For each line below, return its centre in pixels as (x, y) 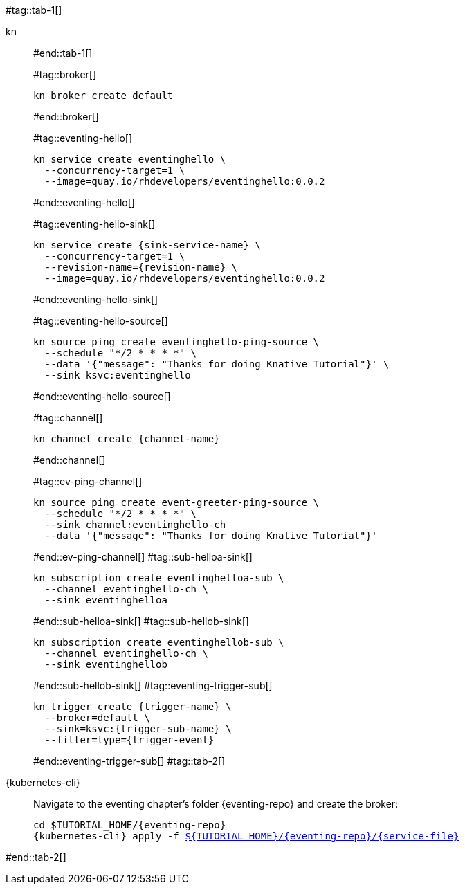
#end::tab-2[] (36, 857)
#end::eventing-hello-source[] (102, 396)
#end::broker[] (66, 117)
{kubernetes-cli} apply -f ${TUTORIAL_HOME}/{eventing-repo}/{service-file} (246, 836)
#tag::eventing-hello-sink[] (94, 224)
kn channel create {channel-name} (127, 439)
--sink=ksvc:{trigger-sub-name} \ (138, 729)
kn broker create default (103, 96)
